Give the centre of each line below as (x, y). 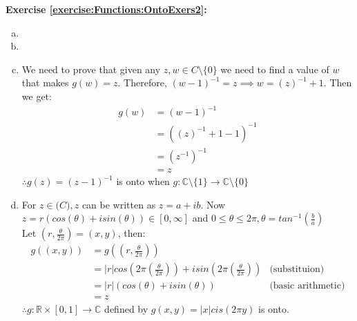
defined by (126, 308)
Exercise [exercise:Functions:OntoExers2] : (106, 9)
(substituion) (297, 270)
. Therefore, (142, 82)
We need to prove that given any (91, 69)
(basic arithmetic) (307, 286)
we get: (37, 96)
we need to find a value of (275, 69)
